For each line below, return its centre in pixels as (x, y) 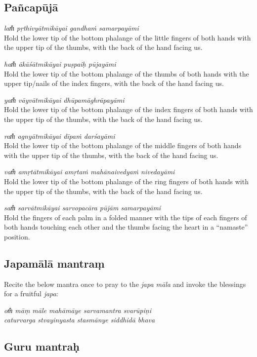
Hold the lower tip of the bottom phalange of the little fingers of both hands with (128, 37)
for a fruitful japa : (31, 294)
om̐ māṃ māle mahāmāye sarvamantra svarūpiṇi (78, 310)
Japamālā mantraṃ (54, 263)
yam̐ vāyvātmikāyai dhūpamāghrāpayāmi (64, 99)
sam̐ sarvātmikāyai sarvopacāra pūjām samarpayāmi (83, 208)
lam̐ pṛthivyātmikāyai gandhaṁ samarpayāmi (71, 28)
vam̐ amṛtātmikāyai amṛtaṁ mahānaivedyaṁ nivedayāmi (89, 172)
